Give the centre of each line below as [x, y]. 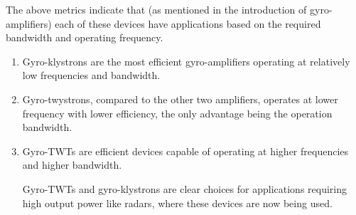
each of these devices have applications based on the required [188, 23]
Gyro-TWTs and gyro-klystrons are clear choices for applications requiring [184, 188]
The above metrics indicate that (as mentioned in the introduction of [156, 9]
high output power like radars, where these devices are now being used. [177, 203]
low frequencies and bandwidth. [91, 75]
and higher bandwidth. [72, 165]
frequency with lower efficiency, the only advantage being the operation [177, 113]
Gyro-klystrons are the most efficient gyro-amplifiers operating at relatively [186, 61]
